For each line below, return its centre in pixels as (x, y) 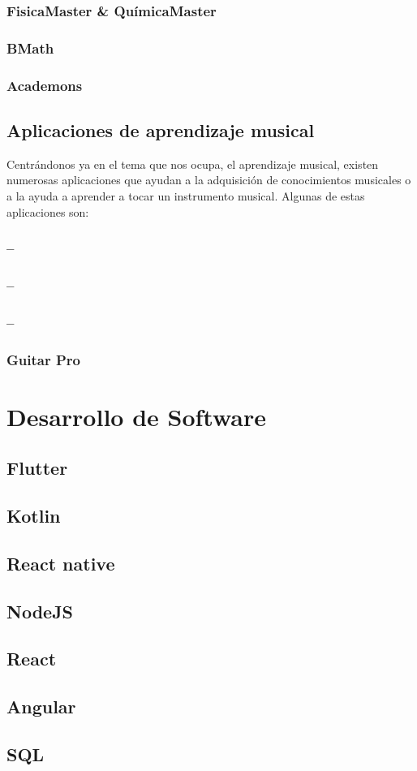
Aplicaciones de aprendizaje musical (161, 129)
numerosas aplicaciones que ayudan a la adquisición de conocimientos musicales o (209, 180)
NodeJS (40, 611)
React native (61, 563)
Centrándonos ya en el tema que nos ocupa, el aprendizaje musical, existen (193, 164)
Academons (45, 85)
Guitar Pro (43, 359)
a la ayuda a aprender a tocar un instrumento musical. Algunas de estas (186, 195)
